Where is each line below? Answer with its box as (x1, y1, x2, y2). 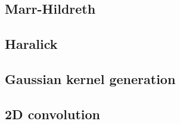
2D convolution (5, 104, 101, 123)
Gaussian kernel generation (5, 69, 176, 88)
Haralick (5, 35, 58, 53)
